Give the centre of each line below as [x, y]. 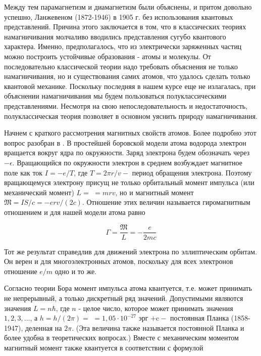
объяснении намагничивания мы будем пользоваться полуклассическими [115, 96]
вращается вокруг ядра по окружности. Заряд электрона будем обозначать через [127, 152]
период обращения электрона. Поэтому [192, 172]
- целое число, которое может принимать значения [156, 308]
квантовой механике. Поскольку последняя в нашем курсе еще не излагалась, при [130, 86]
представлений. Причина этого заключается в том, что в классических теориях [125, 27]
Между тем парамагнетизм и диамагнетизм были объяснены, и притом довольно [128, 7]
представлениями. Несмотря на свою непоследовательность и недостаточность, [126, 105]
